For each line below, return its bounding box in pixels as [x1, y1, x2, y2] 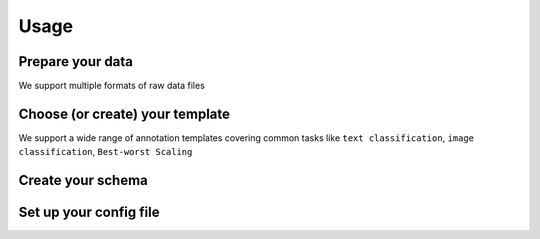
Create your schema [18, 172, 149, 189]
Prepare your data [18, 53, 134, 70]
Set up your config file [18, 204, 160, 221]
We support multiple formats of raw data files [18, 80, 205, 92]
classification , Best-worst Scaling [18, 146, 193, 158]
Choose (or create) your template [18, 105, 230, 122]
